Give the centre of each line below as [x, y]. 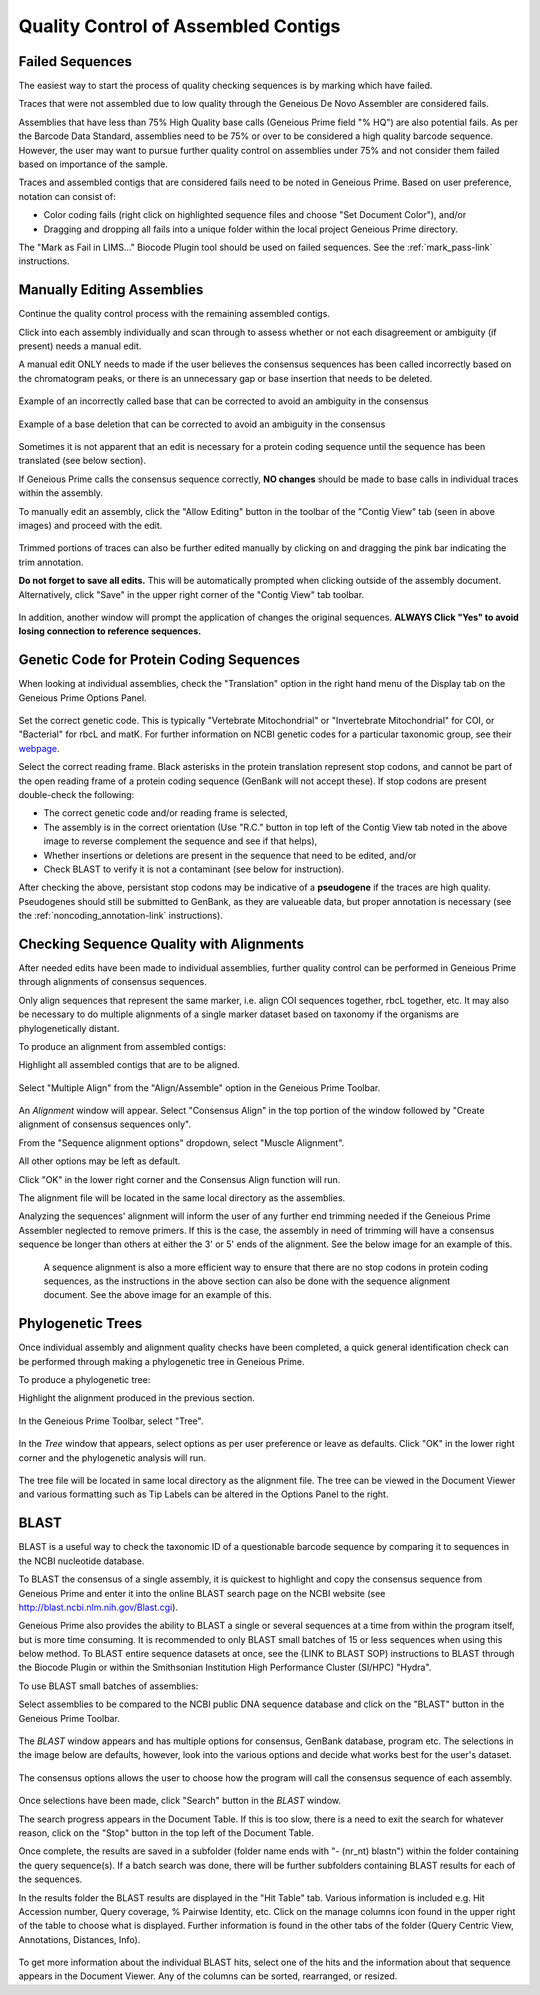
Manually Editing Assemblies [111, 290]
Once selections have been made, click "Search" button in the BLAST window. [180, 1801]
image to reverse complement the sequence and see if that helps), [180, 841]
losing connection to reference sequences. [110, 631]
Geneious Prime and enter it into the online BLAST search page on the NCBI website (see [202, 1593]
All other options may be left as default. [99, 1161]
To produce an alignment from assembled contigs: [122, 1046]
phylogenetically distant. [69, 1028]
